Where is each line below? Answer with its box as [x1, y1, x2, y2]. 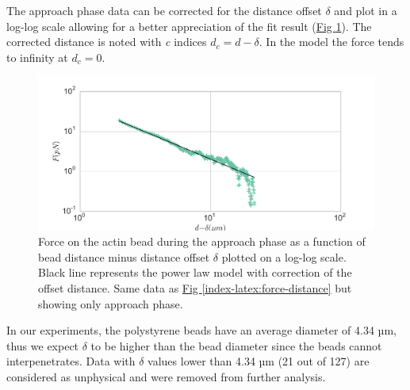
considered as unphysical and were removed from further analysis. [6, 368, 326, 384]
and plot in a [334, 2, 397, 18]
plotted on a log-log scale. [221, 248, 347, 265]
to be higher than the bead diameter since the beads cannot [90, 337, 382, 354]
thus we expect [6, 337, 79, 354]
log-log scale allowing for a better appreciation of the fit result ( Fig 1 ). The [6, 17, 372, 34]
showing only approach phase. [38, 295, 183, 312]
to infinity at [6, 48, 68, 65]
